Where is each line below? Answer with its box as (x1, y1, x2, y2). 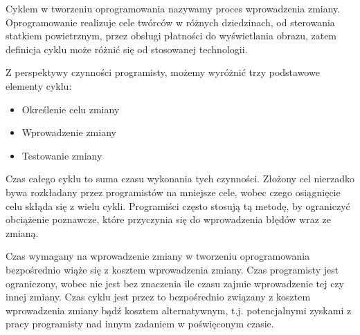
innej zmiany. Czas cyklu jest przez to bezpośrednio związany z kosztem (6, 289, 311, 304)
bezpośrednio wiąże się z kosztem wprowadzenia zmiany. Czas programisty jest (6, 262, 339, 276)
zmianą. (6, 225, 39, 240)
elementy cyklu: (6, 78, 72, 93)
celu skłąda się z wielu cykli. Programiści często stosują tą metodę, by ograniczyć (6, 198, 350, 213)
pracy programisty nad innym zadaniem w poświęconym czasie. (6, 316, 274, 331)
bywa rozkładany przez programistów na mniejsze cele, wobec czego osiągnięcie (6, 184, 341, 199)
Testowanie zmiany (21, 148, 102, 162)
